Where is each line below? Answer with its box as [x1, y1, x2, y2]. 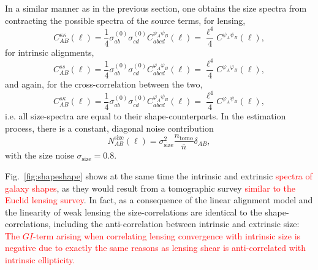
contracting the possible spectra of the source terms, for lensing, [5, 13, 246, 26]
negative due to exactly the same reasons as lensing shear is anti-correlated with [5, 241, 306, 254]
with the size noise [5, 149, 74, 162]
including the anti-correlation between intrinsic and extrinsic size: [53, 217, 300, 230]
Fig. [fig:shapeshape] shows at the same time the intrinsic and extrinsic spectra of [5, 169, 312, 182]
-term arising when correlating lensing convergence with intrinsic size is [32, 229, 301, 242]
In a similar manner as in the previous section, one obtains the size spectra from [5, 2, 307, 14]
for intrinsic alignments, [5, 45, 94, 58]
